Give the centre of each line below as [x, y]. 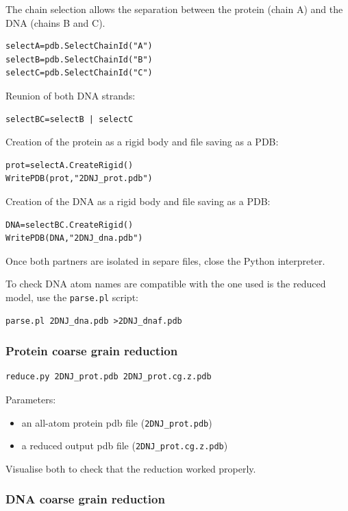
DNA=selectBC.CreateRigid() [70, 225]
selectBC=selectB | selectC [70, 119]
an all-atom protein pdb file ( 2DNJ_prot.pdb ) [117, 422]
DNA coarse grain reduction [85, 499]
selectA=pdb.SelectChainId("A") [79, 46]
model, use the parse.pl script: [72, 297]
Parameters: [31, 399]
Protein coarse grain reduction [92, 351]
